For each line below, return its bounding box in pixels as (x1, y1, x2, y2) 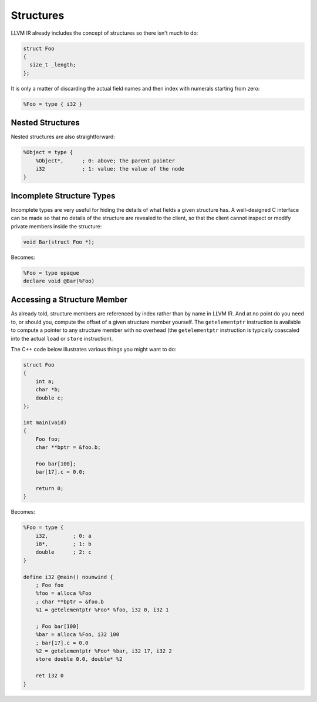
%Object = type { (23, 149, 73, 156)
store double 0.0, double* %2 (35, 656, 123, 663)
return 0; (35, 485, 64, 491)
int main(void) (23, 419, 67, 426)
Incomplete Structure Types (11, 191, 116, 201)
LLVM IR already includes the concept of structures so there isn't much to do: (11, 29, 198, 36)
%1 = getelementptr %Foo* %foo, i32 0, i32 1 (35, 607, 169, 613)
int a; (35, 378, 55, 385)
